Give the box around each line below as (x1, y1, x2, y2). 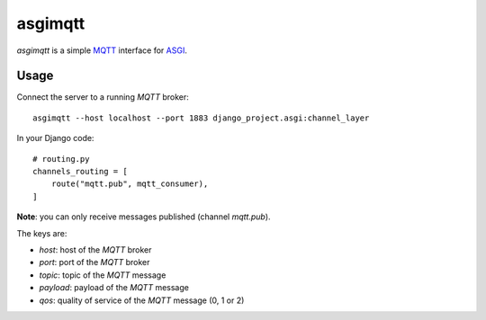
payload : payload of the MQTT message (39, 282, 189, 293)
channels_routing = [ (32, 166, 128, 177)
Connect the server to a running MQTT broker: (16, 92, 189, 102)
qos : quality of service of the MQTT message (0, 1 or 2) (39, 295, 245, 306)
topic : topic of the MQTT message (39, 270, 166, 280)
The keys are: (16, 227, 67, 238)
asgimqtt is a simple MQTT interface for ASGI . (16, 45, 188, 56)
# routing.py (32, 154, 90, 164)
